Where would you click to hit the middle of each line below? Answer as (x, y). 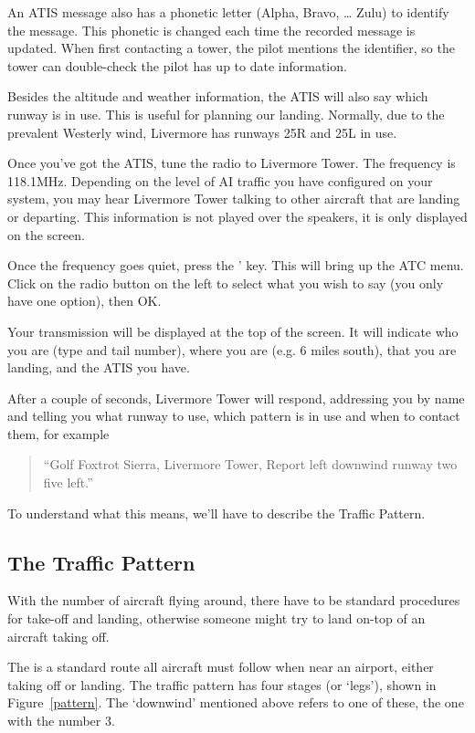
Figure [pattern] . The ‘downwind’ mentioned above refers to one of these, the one (236, 702)
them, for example (58, 433)
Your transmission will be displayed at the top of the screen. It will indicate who (233, 331)
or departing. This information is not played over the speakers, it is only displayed (237, 216)
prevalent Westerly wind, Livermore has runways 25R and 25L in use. (202, 132)
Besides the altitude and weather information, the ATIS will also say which (218, 96)
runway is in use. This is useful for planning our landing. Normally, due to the (226, 114)
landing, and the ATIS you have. (99, 367)
